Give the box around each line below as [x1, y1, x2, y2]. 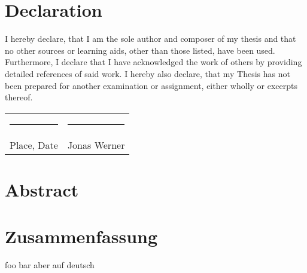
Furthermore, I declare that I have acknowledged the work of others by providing [5, 56, 302, 68]
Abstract [5, 177, 79, 201]
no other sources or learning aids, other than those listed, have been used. [5, 44, 275, 56]
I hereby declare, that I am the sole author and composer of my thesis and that [5, 32, 296, 45]
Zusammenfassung [5, 224, 158, 249]
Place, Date [10, 137, 58, 152]
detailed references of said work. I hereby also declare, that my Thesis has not [5, 67, 290, 79]
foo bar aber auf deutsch [5, 259, 95, 271]
